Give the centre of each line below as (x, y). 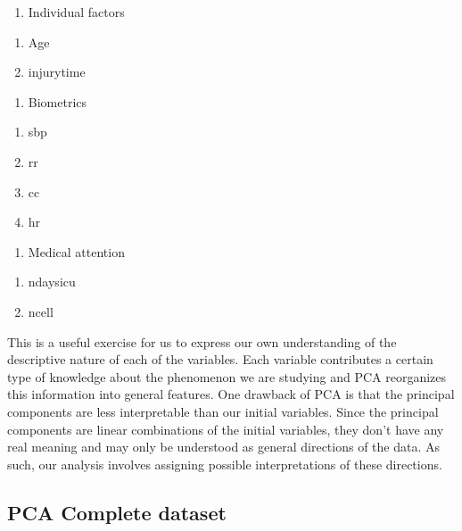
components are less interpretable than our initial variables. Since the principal (223, 411)
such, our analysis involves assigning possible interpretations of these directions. (225, 464)
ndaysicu (52, 282)
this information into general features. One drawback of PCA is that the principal (231, 394)
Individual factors (76, 12)
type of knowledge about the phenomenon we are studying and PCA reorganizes (227, 376)
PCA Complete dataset (117, 512)
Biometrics (58, 101)
